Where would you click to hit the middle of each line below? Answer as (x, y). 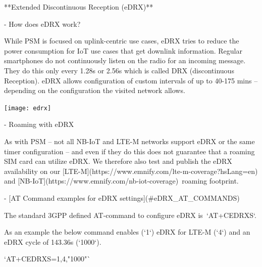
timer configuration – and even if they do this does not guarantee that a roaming (129, 151)
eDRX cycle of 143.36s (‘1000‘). (53, 241)
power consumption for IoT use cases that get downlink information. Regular (123, 50)
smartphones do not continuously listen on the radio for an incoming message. (125, 60)
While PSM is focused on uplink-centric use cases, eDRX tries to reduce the (122, 41)
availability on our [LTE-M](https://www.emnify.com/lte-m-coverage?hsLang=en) (131, 171)
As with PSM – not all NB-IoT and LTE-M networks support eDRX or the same (129, 141)
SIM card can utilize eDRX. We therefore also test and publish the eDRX (118, 161)
